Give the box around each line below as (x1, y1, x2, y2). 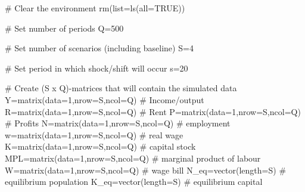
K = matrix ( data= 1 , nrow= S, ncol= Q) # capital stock (5, 140, 196, 153)
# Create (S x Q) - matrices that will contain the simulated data (5, 82, 237, 94)
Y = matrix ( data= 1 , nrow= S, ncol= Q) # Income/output (5, 93, 204, 106)
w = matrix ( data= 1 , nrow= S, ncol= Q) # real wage (5, 128, 183, 141)
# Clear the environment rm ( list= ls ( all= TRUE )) (5, 2, 185, 14)
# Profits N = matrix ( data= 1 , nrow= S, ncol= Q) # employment (5, 117, 231, 129)
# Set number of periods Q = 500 (5, 21, 124, 34)
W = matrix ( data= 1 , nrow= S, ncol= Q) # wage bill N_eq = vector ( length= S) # (5, 163, 287, 176)
